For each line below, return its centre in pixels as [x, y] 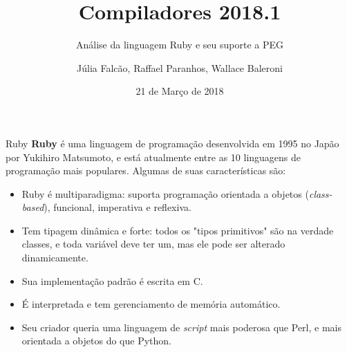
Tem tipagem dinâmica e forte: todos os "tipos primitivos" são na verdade [178, 230]
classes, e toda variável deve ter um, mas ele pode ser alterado [153, 244]
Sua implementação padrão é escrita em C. [112, 280]
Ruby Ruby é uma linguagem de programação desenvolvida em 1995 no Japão [172, 143]
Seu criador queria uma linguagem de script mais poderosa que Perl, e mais [181, 327]
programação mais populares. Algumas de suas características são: [146, 170]
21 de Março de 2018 [180, 91]
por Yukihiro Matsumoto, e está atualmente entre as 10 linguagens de [153, 157]
